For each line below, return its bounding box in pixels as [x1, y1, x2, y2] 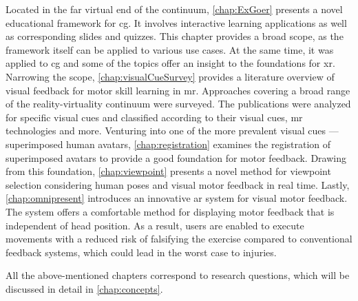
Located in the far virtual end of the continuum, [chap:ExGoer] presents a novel [6, 2, 343, 16]
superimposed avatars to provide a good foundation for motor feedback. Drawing [6, 150, 346, 165]
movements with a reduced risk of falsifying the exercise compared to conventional [6, 231, 352, 246]
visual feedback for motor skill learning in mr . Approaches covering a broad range [6, 83, 350, 97]
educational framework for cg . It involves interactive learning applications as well [6, 15, 347, 30]
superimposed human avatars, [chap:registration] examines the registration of [6, 136, 331, 151]
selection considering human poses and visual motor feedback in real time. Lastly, [6, 177, 350, 191]
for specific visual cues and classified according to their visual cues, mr [6, 110, 303, 124]
